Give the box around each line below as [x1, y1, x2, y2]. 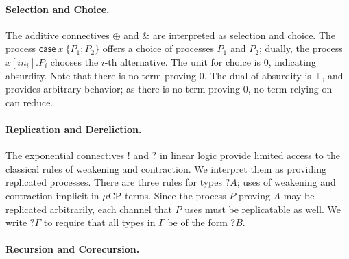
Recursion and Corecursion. [5, 242, 140, 256]
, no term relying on [248, 82, 333, 96]
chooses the [50, 54, 99, 69]
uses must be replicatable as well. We [184, 201, 341, 216]
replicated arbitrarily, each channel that [5, 201, 172, 216]
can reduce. [5, 95, 53, 109]
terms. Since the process [124, 188, 226, 202]
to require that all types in [43, 215, 156, 230]
